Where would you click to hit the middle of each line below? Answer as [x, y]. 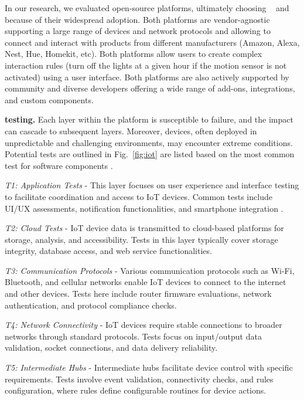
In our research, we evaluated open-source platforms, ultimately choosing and [147, 8]
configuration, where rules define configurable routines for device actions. [136, 390]
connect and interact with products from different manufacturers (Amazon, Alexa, [152, 42]
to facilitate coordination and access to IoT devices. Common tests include [139, 196]
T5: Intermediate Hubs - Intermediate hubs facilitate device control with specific [149, 367]
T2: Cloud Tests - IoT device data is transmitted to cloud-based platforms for [144, 228]
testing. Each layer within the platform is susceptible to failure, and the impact [149, 119]
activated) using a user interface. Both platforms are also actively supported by [147, 77]
